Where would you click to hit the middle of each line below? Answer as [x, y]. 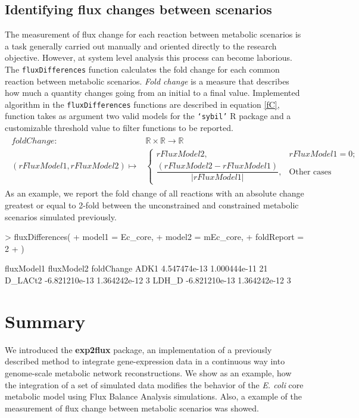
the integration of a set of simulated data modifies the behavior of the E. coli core [154, 384]
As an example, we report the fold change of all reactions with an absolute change [154, 193]
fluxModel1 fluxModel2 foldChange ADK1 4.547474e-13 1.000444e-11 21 [136, 268]
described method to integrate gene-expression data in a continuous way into [145, 361]
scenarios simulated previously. [61, 216]
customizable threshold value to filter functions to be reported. [119, 128]
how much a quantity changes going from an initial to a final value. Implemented [152, 93]
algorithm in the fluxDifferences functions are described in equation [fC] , [142, 104]
